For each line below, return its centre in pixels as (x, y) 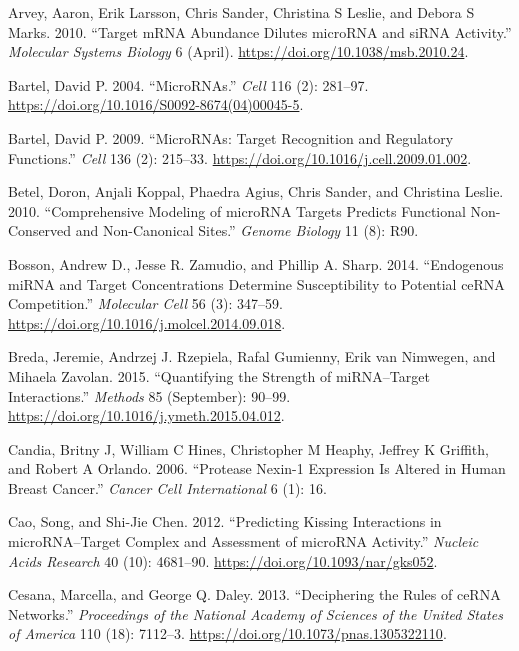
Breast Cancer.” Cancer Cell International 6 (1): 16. (167, 487)
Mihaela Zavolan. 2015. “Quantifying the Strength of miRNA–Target (219, 375)
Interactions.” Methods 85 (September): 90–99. (149, 395)
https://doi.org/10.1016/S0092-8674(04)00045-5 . (156, 104)
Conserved (40, 230)
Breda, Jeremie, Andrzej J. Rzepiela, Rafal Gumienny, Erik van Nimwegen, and (252, 356)
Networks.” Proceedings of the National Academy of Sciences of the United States (255, 613)
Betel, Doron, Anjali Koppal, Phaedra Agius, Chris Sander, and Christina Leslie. (256, 191)
